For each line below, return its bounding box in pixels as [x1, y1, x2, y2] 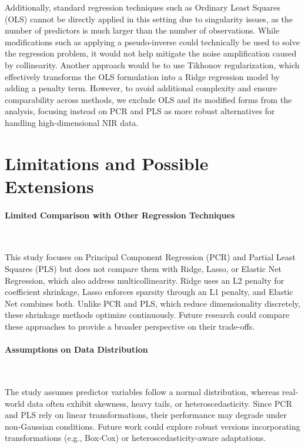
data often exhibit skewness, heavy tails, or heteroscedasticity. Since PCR [27, 397, 293, 409]
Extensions [5, 174, 94, 198]
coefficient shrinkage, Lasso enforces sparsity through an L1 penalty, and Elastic [5, 286, 293, 298]
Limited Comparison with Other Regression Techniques [5, 208, 235, 221]
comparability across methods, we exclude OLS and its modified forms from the [5, 93, 292, 105]
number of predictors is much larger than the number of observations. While [5, 24, 280, 36]
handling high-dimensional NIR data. [5, 116, 139, 128]
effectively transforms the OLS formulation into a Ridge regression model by [5, 70, 280, 82]
